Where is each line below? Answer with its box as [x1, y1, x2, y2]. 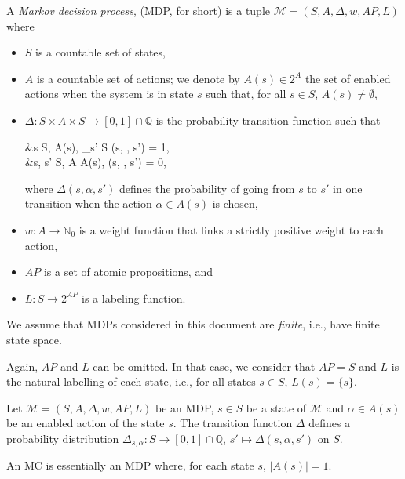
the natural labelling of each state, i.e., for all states [6, 373, 256, 390]
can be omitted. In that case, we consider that [93, 357, 316, 374]
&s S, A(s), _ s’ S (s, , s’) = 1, [24, 138, 170, 154]
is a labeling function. [82, 289, 186, 306]
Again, [6, 357, 38, 374]
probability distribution [6, 430, 119, 446]
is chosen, [212, 195, 258, 212]
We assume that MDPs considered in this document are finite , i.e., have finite [6, 316, 380, 332]
